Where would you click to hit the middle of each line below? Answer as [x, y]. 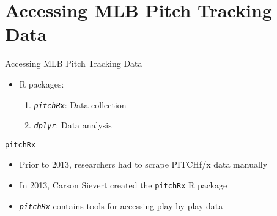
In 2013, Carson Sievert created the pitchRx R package [123, 185]
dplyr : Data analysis [73, 125]
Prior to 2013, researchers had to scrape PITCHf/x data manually [143, 164]
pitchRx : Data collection [80, 104]
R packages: [42, 84]
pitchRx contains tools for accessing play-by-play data [121, 205]
